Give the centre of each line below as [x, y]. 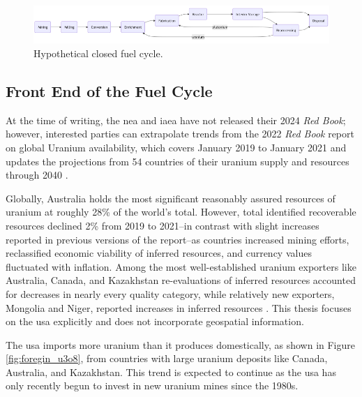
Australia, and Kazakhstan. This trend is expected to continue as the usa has [171, 372]
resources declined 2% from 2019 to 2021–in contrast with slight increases [163, 225]
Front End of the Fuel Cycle [109, 90]
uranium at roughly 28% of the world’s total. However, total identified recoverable [181, 212]
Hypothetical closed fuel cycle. [98, 53]
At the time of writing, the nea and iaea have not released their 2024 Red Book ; [176, 120]
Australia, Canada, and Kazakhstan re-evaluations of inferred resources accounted [181, 280]
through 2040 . [37, 175]
